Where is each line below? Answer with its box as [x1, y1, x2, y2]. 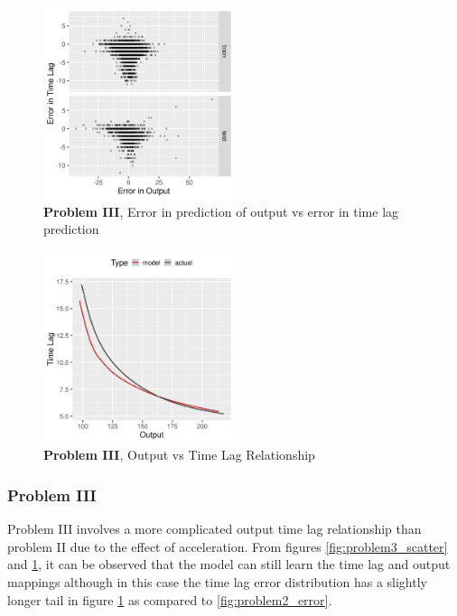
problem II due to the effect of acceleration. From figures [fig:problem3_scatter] [7, 537, 448, 555]
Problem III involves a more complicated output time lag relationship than [7, 519, 422, 538]
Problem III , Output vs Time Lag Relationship [43, 445, 315, 464]
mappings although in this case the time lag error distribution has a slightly [7, 572, 427, 591]
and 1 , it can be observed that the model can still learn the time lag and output [7, 555, 451, 574]
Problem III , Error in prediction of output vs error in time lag [43, 201, 399, 220]
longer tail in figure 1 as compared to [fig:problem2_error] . [7, 590, 332, 609]
